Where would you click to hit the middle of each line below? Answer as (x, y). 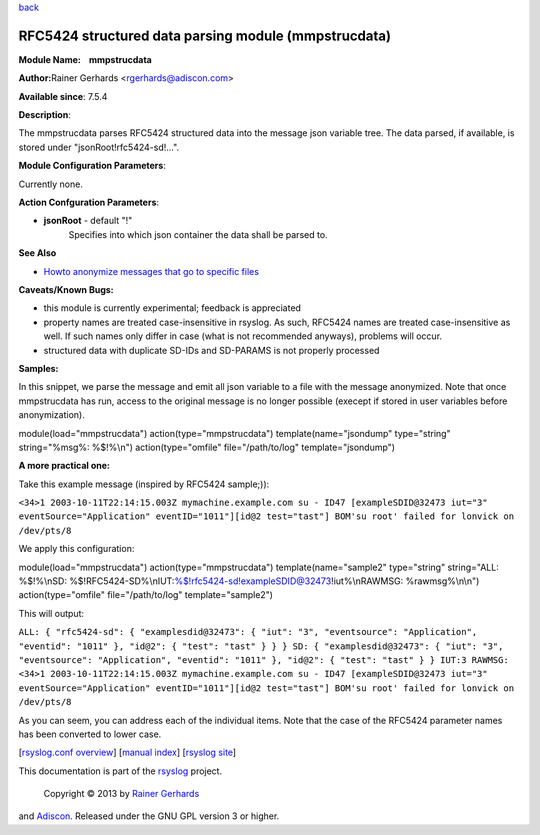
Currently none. (51, 184)
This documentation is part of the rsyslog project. (120, 771)
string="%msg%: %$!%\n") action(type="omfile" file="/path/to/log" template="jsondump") (206, 447)
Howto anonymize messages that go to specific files (151, 271)
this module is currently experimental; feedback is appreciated (172, 308)
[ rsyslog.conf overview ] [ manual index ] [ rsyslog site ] (127, 752)
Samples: (38, 368)
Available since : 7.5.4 (63, 96)
